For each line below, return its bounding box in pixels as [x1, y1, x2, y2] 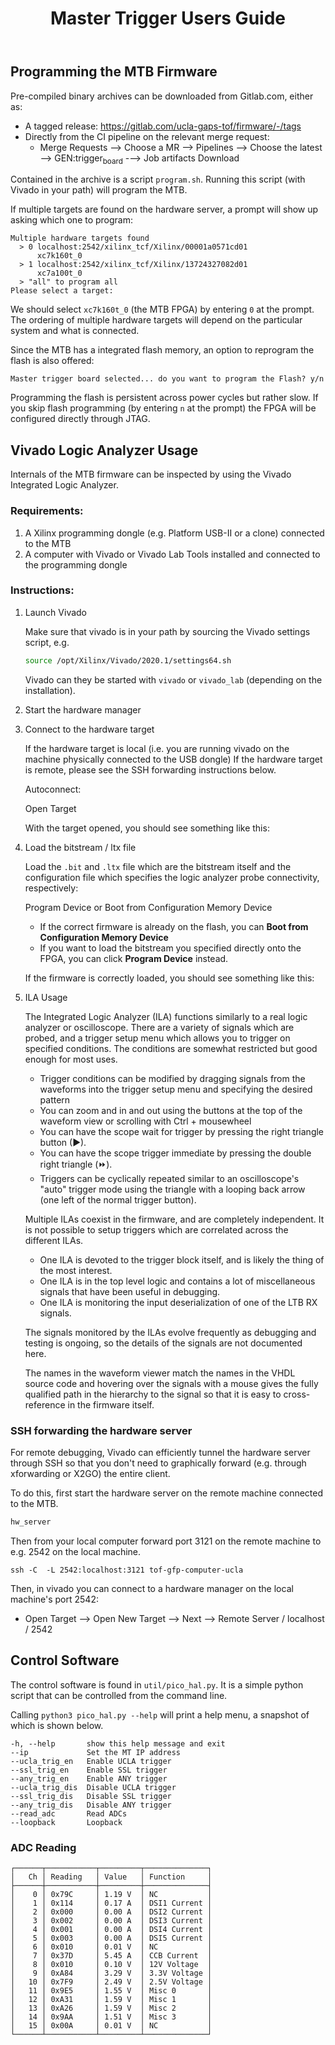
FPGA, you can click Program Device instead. [39, 952, 229, 964]
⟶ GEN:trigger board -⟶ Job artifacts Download [39, 152, 240, 166]
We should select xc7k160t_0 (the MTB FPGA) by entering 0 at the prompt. [10, 303, 315, 316]
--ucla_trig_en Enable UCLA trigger [10, 1756, 172, 1766]
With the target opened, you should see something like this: [24, 822, 270, 834]
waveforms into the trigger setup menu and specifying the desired [39, 1083, 313, 1095]
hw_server [10, 1517, 52, 1527]
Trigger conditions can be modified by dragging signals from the [39, 1072, 306, 1084]
